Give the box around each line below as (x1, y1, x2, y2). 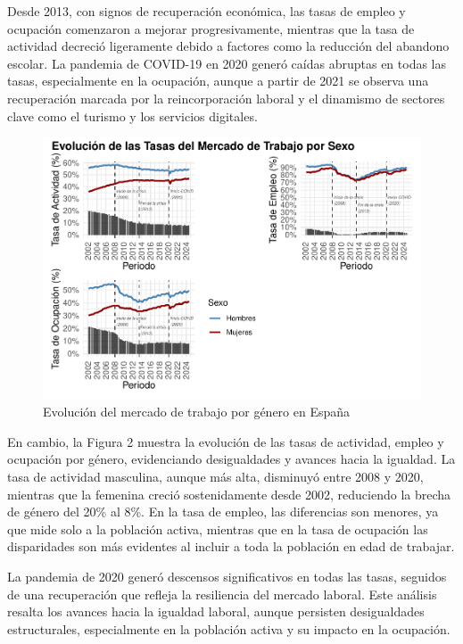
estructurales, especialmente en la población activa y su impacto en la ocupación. (7, 619, 451, 638)
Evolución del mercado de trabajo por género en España (43, 402, 351, 421)
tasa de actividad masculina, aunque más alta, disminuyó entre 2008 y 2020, (7, 467, 424, 486)
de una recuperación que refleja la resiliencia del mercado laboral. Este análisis (7, 584, 437, 603)
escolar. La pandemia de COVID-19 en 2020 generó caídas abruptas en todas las (7, 54, 447, 72)
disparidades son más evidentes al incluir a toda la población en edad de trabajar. (7, 537, 455, 556)
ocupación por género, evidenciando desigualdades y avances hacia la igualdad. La (7, 450, 456, 468)
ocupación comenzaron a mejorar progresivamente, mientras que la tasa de (7, 19, 415, 37)
